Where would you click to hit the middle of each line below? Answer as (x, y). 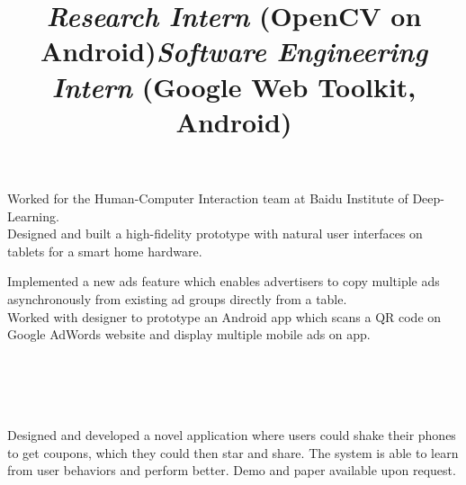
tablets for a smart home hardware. (105, 251)
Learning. (33, 216)
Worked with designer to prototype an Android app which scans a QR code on (224, 316)
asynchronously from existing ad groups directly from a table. (177, 298)
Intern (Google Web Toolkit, (234, 86)
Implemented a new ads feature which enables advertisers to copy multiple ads (224, 281)
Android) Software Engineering (234, 51)
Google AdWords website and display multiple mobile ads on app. (189, 334)
